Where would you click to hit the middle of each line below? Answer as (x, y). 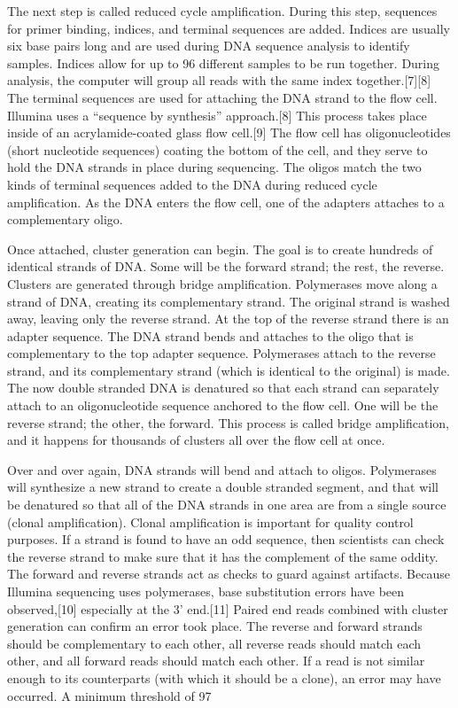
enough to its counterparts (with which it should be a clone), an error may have (224, 677)
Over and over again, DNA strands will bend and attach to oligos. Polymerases (222, 469)
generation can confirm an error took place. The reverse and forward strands (215, 626)
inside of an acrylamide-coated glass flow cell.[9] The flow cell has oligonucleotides (229, 132)
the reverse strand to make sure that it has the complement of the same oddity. (223, 556)
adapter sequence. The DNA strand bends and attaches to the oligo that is (210, 335)
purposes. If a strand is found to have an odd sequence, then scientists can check (226, 539)
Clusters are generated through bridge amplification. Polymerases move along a (222, 283)
